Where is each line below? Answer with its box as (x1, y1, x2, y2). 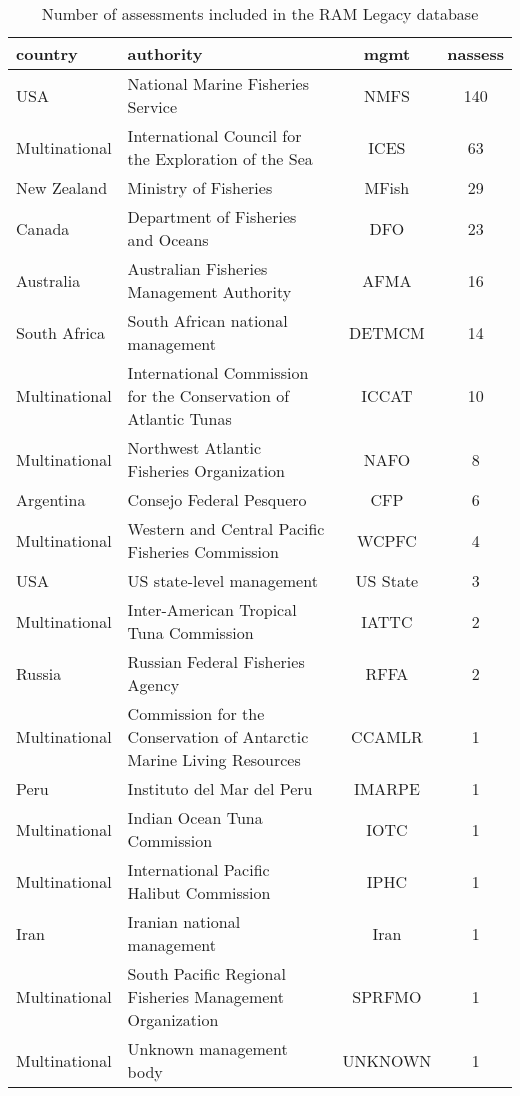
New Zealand (16, 176, 108, 199)
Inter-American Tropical (127, 598, 297, 621)
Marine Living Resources (127, 748, 301, 771)
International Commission (127, 361, 309, 384)
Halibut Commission (127, 881, 271, 904)
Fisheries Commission (127, 540, 279, 563)
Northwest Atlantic (127, 436, 262, 459)
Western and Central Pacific (127, 517, 325, 540)
